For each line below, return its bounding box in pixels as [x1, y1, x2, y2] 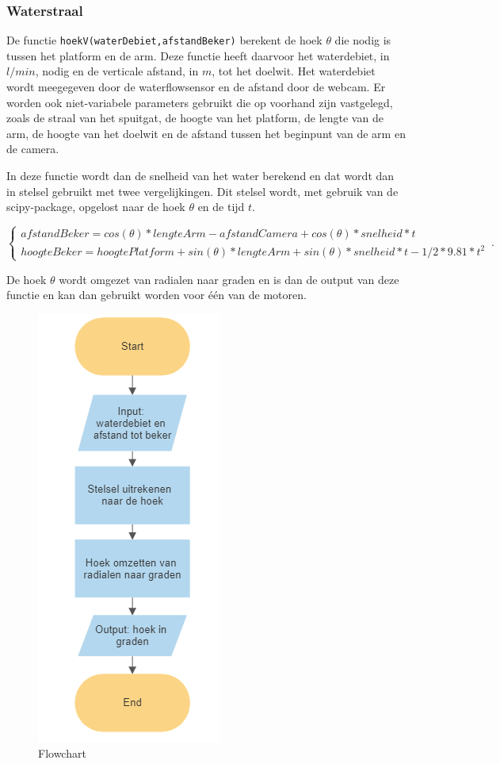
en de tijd [197, 198, 245, 215]
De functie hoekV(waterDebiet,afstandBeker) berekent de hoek [6, 32, 323, 48]
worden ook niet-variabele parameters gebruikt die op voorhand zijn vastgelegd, [6, 94, 393, 110]
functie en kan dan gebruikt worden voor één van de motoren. [6, 286, 307, 303]
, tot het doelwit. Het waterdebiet [212, 63, 376, 79]
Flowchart [38, 744, 86, 761]
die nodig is [334, 32, 391, 48]
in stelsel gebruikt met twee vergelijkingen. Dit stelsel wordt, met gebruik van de [6, 182, 399, 199]
